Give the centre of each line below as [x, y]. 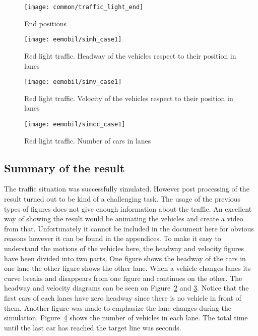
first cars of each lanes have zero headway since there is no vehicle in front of [123, 297]
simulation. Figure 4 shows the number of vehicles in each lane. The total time [126, 318]
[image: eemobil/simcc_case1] [75, 124]
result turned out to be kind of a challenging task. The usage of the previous [122, 198]
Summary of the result [64, 167]
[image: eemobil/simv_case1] [73, 82]
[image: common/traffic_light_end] [84, 7]
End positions [45, 23]
